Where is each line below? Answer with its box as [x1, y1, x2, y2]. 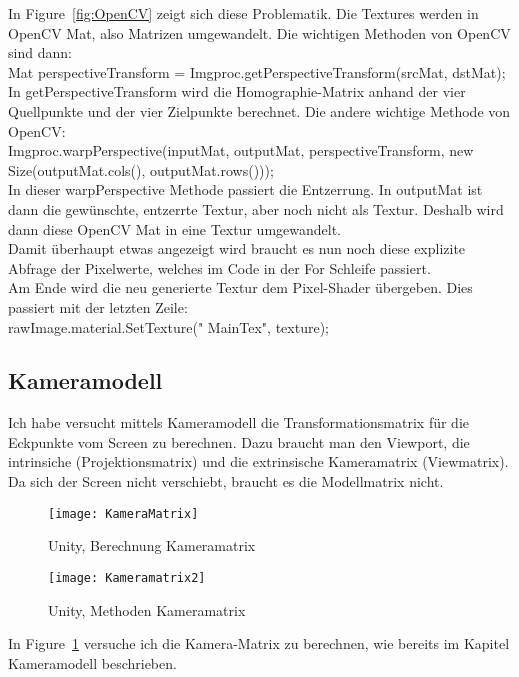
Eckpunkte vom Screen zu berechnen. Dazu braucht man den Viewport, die [8, 431, 470, 452]
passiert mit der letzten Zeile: [8, 296, 188, 317]
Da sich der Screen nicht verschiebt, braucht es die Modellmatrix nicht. [8, 471, 444, 492]
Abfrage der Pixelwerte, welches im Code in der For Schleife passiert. [8, 257, 431, 278]
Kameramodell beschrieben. [8, 652, 177, 673]
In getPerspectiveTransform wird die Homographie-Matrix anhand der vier [8, 81, 466, 102]
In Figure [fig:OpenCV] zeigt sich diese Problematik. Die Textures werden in [8, 3, 479, 23]
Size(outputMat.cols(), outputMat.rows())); [8, 159, 274, 180]
